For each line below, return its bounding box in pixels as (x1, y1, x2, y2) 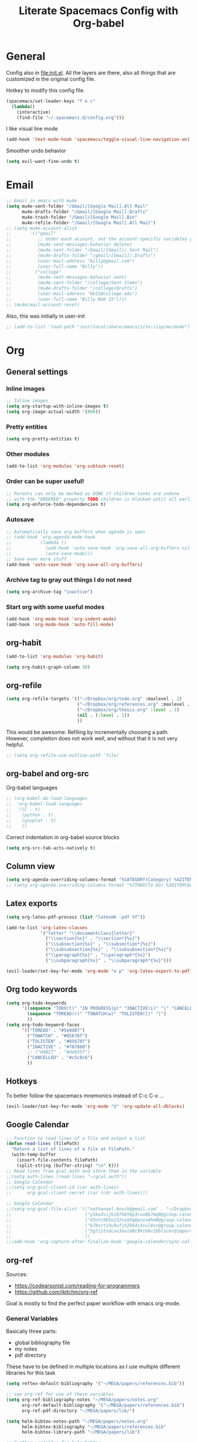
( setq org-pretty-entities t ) (6, 436, 80, 442)
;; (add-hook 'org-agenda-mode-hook (6, 534, 96, 540)
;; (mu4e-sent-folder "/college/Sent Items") (6, 280, 143, 286)
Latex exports (6, 899, 57, 909)
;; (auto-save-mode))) (6, 551, 93, 557)
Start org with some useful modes (6, 603, 105, 611)
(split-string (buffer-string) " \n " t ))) (16, 1163, 119, 1169)
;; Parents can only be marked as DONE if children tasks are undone (6, 490, 180, 496)
